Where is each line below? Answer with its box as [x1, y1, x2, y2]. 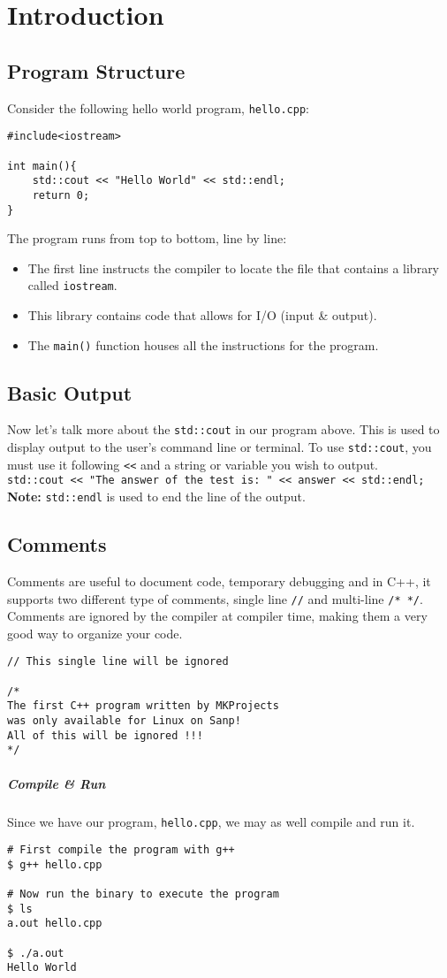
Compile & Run [7, 774, 106, 792]
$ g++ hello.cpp [7, 858, 102, 871]
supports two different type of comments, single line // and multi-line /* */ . [7, 589, 423, 607]
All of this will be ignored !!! [7, 729, 203, 742]
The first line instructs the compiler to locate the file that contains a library [27, 258, 440, 277]
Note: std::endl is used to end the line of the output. [7, 487, 306, 506]
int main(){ [7, 159, 77, 172]
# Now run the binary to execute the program [7, 888, 279, 901]
